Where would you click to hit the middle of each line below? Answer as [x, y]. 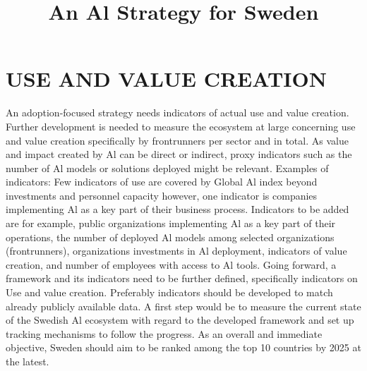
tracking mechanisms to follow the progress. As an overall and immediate [164, 333]
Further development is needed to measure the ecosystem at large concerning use [181, 126]
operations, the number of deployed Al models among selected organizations [170, 237]
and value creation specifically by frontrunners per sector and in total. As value [177, 140]
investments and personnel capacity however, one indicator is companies [162, 195]
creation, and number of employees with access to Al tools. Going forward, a [171, 264]
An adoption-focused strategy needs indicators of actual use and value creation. [178, 112]
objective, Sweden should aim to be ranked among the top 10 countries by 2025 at [183, 347]
